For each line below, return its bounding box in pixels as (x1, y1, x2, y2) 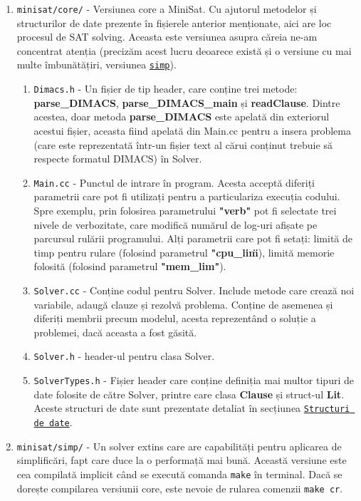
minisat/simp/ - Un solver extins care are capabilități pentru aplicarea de (16, 438, 342, 453)
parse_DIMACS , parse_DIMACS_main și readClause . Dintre (33, 95, 340, 110)
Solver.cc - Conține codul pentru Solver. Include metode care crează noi (33, 282, 355, 297)
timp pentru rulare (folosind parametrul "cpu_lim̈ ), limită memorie (33, 244, 335, 259)
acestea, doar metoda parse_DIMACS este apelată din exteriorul (33, 109, 330, 124)
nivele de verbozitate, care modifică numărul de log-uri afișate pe (33, 217, 318, 232)
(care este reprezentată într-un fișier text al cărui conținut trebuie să (33, 137, 333, 152)
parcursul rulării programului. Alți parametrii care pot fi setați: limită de (33, 231, 352, 246)
